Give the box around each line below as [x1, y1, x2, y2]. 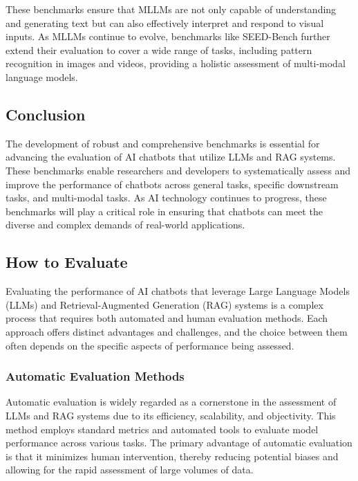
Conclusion [6, 103, 86, 125]
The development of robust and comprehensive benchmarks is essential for [6, 136, 320, 150]
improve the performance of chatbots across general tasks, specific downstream [6, 176, 339, 191]
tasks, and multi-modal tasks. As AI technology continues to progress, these [6, 190, 327, 205]
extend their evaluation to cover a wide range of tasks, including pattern [6, 42, 312, 57]
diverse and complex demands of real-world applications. [6, 217, 245, 232]
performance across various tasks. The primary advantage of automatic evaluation [6, 435, 352, 450]
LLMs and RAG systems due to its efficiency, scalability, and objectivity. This [6, 408, 336, 422]
